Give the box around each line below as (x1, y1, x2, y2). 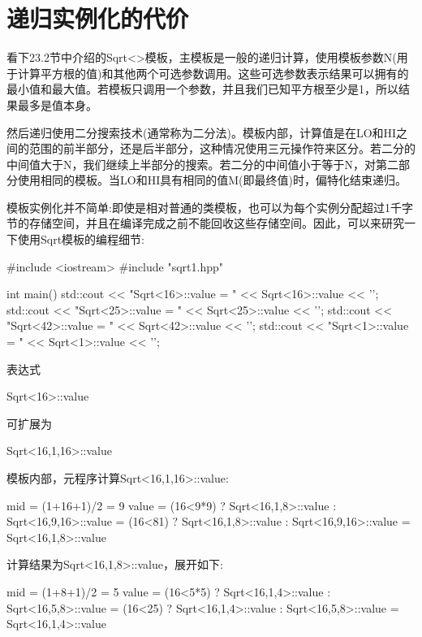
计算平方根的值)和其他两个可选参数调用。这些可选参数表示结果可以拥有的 (17, 64, 409, 81)
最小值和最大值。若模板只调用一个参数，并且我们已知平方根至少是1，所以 (6, 80, 398, 97)
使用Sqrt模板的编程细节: (17, 231, 145, 248)
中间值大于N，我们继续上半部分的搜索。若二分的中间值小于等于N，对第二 (6, 155, 398, 172)
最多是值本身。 (17, 96, 97, 113)
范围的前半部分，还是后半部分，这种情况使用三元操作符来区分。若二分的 (28, 140, 416, 157)
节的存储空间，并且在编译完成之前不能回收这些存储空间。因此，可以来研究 (6, 214, 404, 232)
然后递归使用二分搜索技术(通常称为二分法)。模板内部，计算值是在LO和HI (6, 123, 397, 141)
